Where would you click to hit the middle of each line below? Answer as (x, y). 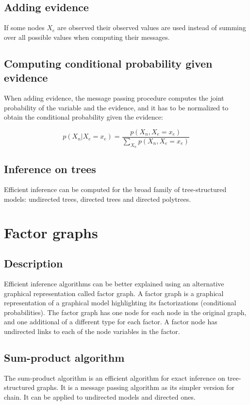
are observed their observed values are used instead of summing (152, 27)
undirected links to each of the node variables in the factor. (92, 331)
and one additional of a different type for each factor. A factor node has (111, 322)
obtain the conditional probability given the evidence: (83, 117)
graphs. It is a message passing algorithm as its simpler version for (135, 387)
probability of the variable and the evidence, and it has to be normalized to (116, 107)
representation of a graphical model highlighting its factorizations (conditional (120, 303)
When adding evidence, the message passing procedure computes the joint (114, 97)
